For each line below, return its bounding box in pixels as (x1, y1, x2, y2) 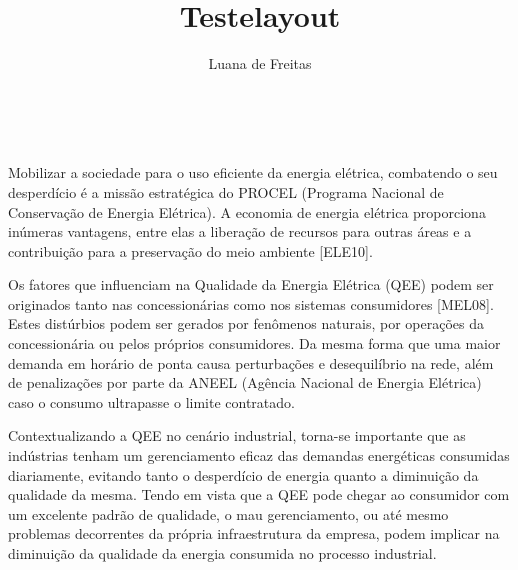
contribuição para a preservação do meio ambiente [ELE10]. (8, 240, 373, 261)
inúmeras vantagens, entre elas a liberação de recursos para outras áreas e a (8, 221, 472, 242)
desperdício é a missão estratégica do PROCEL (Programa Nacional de (8, 181, 444, 202)
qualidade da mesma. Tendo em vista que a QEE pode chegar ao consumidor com (8, 484, 510, 505)
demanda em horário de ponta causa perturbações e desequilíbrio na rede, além (8, 352, 494, 373)
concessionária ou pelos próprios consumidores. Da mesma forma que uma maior (8, 333, 501, 354)
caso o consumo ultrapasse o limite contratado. (8, 391, 295, 412)
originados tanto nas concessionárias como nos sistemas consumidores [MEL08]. (8, 293, 494, 314)
